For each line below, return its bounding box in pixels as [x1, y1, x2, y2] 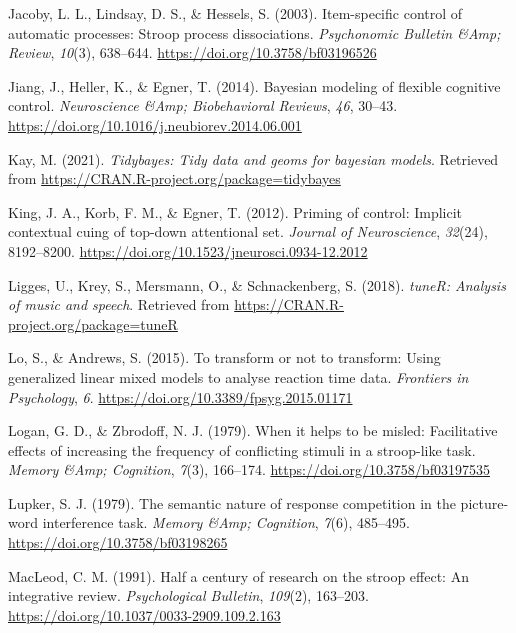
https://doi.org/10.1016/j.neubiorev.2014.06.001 [8, 114, 302, 135]
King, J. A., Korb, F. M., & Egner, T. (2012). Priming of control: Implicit [8, 201, 463, 222]
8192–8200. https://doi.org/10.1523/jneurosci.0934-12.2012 [8, 240, 368, 261]
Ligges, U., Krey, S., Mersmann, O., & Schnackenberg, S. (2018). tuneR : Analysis [8, 274, 506, 295]
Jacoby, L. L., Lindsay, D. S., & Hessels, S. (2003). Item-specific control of [8, 3, 463, 23]
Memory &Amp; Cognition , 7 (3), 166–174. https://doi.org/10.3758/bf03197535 [8, 459, 490, 480]
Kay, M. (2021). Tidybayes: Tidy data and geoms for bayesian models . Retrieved [8, 148, 499, 169]
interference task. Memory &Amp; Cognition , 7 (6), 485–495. [42, 512, 410, 533]
